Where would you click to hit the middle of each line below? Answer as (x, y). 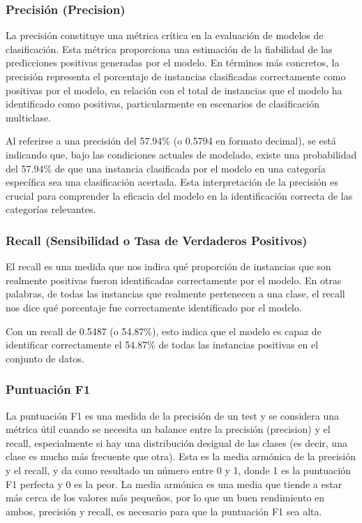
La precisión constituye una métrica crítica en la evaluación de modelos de (165, 35)
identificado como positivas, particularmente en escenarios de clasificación (163, 104)
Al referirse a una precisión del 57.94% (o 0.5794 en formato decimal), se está (171, 141)
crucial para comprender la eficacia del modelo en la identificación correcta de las (179, 195)
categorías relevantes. (51, 209)
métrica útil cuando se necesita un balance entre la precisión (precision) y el (168, 429)
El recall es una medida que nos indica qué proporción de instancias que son (168, 266)
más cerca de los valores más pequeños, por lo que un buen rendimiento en (165, 498)
